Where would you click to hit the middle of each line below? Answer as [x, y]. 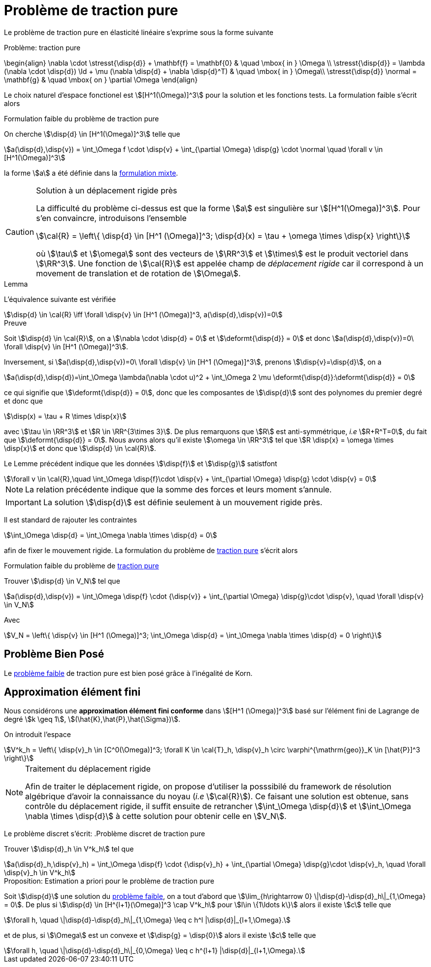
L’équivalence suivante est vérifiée [60, 299]
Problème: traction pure [42, 47]
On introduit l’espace [37, 735]
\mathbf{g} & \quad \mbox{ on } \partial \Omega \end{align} [101, 79]
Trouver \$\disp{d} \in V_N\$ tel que [62, 581]
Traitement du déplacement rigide [88, 769]
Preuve [16, 323]
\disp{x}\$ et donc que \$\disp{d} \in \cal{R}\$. [80, 448]
